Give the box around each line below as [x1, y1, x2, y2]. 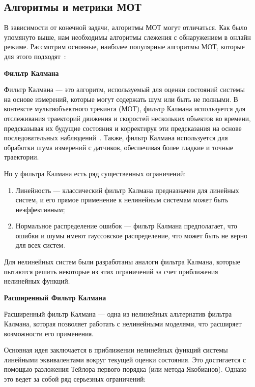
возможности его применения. [4, 328, 94, 338]
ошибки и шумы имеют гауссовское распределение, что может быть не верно [15, 230, 248, 240]
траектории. [4, 152, 39, 162]
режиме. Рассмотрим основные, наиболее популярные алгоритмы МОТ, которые [4, 41, 245, 52]
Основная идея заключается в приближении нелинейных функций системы [4, 345, 228, 355]
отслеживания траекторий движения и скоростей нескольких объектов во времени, [4, 113, 251, 123]
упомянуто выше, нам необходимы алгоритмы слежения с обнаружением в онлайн [4, 32, 251, 42]
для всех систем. [15, 240, 65, 250]
